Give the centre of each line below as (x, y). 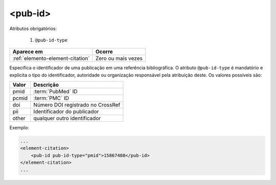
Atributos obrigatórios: (33, 29)
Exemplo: (19, 128)
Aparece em (28, 52)
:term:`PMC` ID (51, 98)
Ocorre (104, 52)
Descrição (46, 85)
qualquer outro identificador (67, 118)
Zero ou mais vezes (119, 59)
